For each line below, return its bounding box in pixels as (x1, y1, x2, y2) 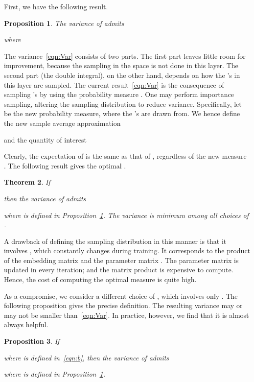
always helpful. (4, 319, 48, 330)
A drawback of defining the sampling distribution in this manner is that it (4, 236, 227, 246)
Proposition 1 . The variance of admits (4, 18, 124, 28)
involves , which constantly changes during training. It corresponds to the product (4, 245, 251, 256)
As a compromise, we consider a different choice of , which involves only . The (4, 290, 238, 301)
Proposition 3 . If (4, 336, 60, 346)
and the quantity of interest (4, 134, 87, 144)
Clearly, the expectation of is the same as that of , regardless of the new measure (4, 151, 247, 161)
